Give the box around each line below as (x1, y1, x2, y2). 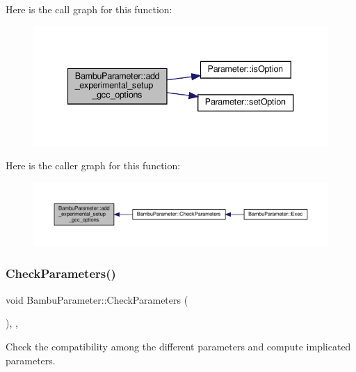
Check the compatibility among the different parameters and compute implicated (6, 339, 351, 353)
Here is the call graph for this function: (6, 2, 172, 16)
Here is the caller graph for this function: (6, 158, 181, 173)
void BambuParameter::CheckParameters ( (6, 292, 188, 307)
